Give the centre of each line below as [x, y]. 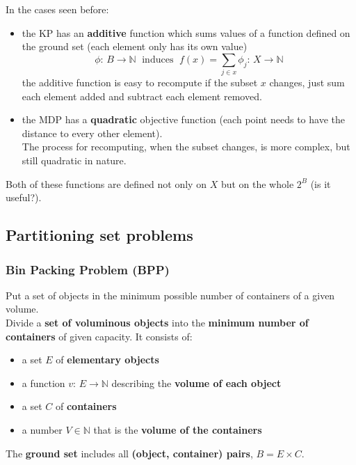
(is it [321, 183]
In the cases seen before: [57, 9]
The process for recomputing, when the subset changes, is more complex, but [186, 147]
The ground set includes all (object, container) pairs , [129, 453]
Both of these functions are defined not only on [106, 183]
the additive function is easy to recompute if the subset [140, 82]
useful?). [24, 197]
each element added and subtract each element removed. [142, 96]
